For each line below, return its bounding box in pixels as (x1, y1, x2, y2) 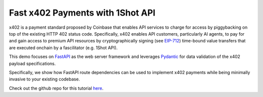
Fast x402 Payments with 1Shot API (9, 7, 156, 18)
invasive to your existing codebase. (9, 76, 80, 82)
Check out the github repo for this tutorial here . (9, 85, 104, 91)
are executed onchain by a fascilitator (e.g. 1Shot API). (9, 44, 118, 51)
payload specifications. (9, 60, 56, 66)
